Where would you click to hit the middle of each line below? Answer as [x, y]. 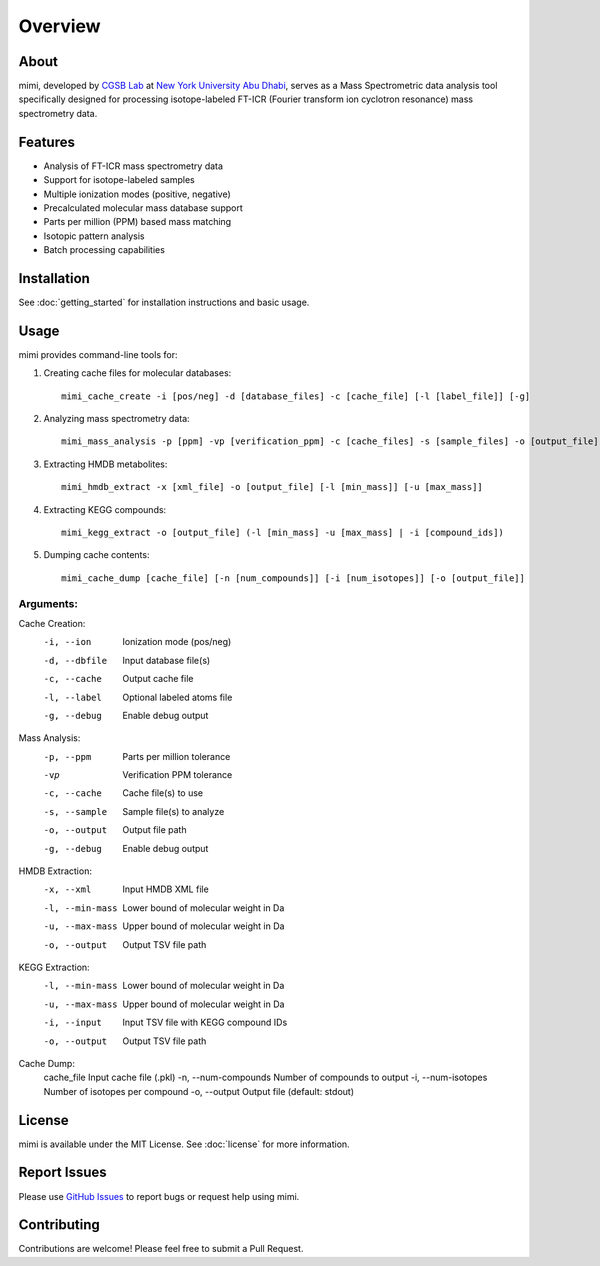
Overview [59, 26]
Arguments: [48, 603]
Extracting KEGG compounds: [105, 509]
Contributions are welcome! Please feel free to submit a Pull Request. [161, 1249]
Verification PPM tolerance [177, 775]
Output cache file [158, 679]
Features [46, 141]
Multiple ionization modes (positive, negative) [137, 194]
